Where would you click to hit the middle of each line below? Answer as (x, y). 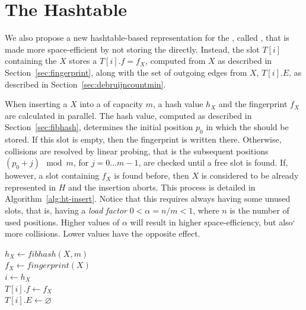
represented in (31, 187)
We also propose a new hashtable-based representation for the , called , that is (147, 38)
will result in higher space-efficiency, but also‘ (213, 222)
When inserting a (36, 104)
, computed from (175, 61)
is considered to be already (250, 175)
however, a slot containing (52, 175)
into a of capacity (111, 104)
